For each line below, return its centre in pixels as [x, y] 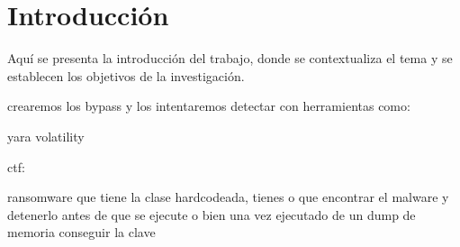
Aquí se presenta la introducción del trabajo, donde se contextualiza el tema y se [230, 58]
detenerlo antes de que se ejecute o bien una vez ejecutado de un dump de [212, 214]
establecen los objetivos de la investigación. [126, 75]
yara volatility [46, 136]
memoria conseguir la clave [81, 232]
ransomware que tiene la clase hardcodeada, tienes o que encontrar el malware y [228, 197]
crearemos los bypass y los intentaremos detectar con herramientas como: [209, 106]
